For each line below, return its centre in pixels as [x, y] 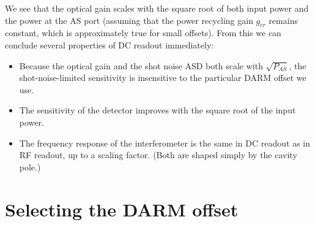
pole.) [30, 166]
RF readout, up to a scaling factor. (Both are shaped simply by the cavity [158, 155]
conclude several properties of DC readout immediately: [109, 44]
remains [283, 20]
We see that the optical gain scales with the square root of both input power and [157, 8]
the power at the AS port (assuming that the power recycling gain [129, 20]
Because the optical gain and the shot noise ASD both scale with [141, 65]
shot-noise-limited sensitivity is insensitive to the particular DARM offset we [163, 78]
